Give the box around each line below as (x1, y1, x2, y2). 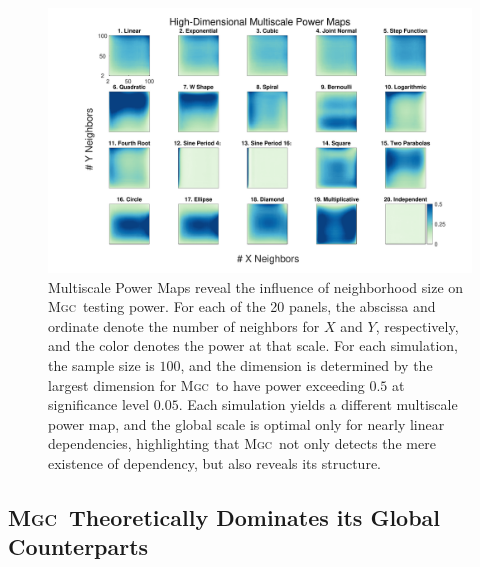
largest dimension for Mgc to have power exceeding (48, 374, 365, 395)
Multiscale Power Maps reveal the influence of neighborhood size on (48, 276, 464, 297)
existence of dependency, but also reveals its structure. (48, 452, 381, 473)
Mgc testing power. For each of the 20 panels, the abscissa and (48, 296, 436, 317)
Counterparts (8, 531, 149, 562)
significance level (48, 394, 150, 415)
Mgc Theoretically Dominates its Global (8, 501, 441, 532)
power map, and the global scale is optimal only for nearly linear (48, 413, 445, 434)
